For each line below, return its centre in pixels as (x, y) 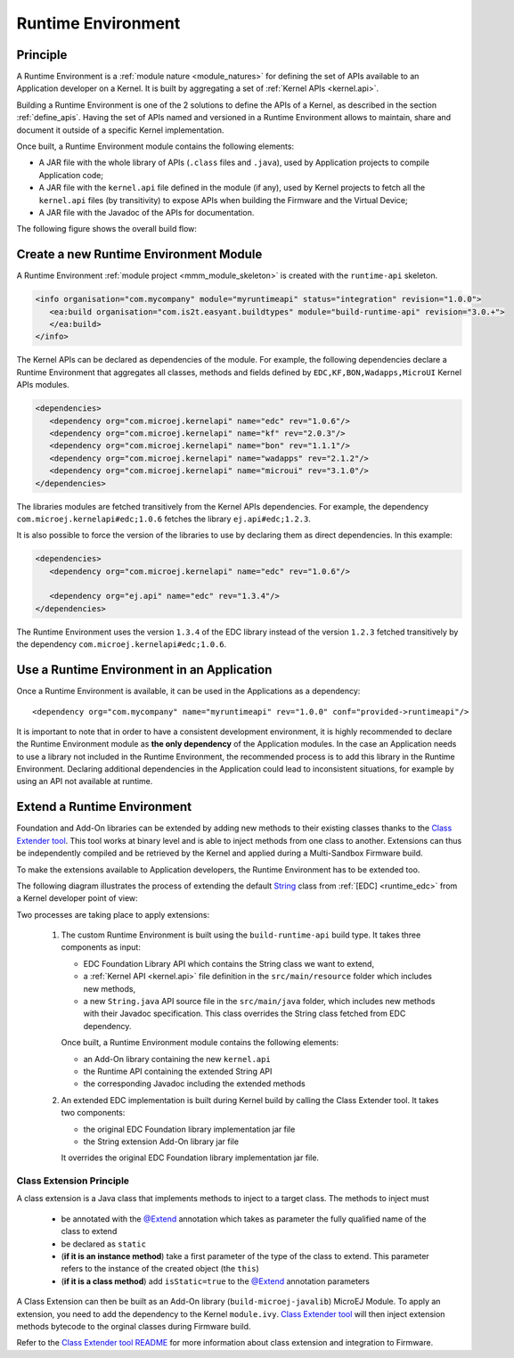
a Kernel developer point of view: (77, 898)
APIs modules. (43, 385)
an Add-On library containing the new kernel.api (177, 1059)
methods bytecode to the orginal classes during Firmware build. (134, 1326)
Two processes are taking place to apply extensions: (113, 914)
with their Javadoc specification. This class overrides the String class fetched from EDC (245, 1014)
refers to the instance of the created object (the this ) (160, 1269)
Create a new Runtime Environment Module (139, 254)
